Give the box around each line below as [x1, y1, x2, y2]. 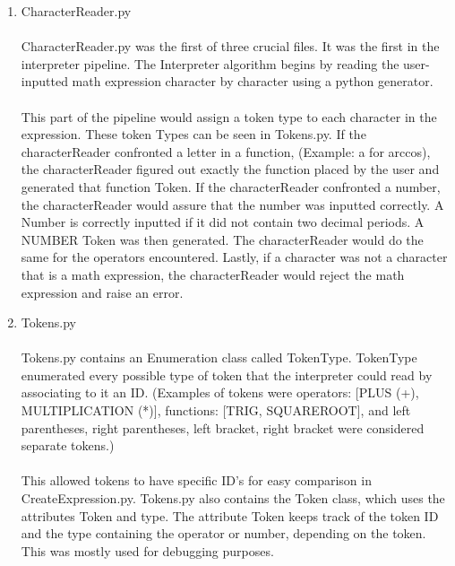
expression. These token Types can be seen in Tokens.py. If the [21, 125, 366, 144]
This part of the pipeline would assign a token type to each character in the [21, 107, 437, 126]
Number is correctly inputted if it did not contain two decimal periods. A [21, 213, 425, 231]
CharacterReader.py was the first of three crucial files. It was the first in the [21, 37, 440, 56]
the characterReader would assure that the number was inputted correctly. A [21, 195, 444, 213]
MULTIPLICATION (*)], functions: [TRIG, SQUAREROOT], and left [21, 401, 411, 420]
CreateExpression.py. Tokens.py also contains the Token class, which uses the [21, 489, 445, 508]
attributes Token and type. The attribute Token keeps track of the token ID [21, 506, 439, 525]
